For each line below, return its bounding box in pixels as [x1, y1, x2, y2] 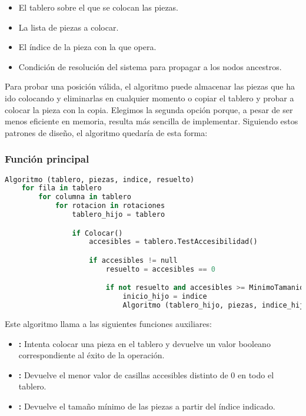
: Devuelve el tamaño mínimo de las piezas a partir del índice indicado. [18, 400, 275, 412]
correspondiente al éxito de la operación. [18, 349, 165, 361]
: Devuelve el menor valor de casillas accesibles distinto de [18, 368, 228, 381]
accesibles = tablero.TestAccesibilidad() [89, 237, 258, 246]
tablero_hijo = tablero [72, 210, 165, 219]
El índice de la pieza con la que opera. [18, 41, 157, 53]
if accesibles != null [89, 256, 178, 265]
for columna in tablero [38, 193, 131, 202]
